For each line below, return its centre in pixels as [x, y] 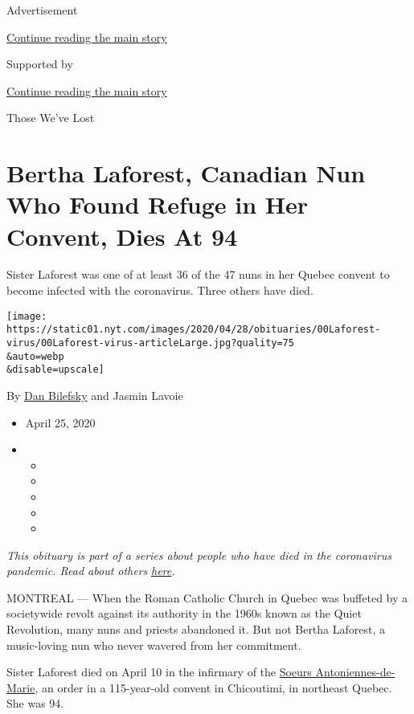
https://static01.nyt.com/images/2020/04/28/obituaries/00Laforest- [194, 330]
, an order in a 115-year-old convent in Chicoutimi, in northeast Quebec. [213, 687]
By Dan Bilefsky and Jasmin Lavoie [95, 395]
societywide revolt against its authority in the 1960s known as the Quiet [184, 613]
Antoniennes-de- [355, 672]
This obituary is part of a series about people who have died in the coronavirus [199, 555]
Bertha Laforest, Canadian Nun [186, 173]
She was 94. [35, 703]
